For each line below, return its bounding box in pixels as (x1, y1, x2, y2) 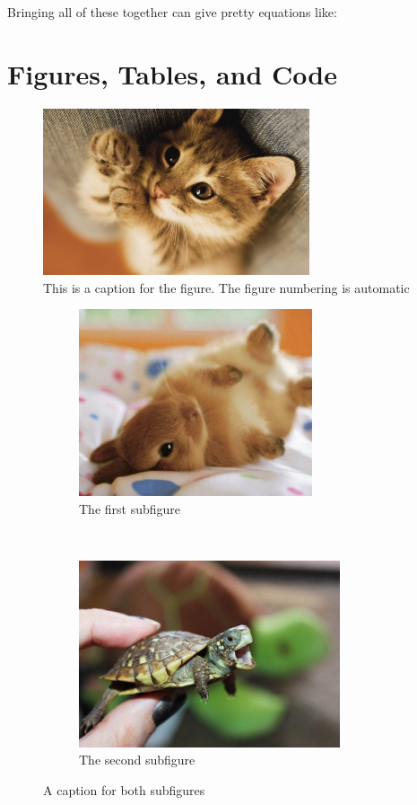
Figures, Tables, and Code (7, 55, 337, 92)
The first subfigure (79, 499, 181, 517)
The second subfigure (79, 750, 195, 769)
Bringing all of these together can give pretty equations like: (7, 3, 337, 21)
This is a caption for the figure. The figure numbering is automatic (43, 278, 410, 296)
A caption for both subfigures (43, 781, 205, 800)
